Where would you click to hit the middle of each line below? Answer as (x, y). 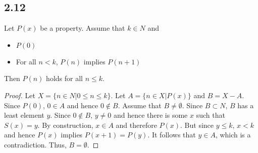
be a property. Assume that (83, 28)
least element (24, 115)
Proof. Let (20, 95)
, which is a (233, 135)
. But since (197, 125)
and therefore (136, 125)
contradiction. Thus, (35, 144)
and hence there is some (150, 115)
